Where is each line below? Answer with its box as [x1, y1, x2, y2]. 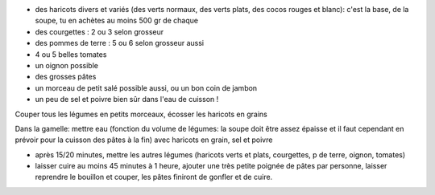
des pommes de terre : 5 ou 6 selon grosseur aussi [35, 39, 205, 48]
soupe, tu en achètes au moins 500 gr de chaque [35, 16, 199, 26]
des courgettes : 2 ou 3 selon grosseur [35, 26, 164, 36]
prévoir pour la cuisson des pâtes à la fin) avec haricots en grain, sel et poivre [14, 135, 273, 144]
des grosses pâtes [35, 72, 97, 82]
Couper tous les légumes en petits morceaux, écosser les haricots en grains [14, 109, 267, 119]
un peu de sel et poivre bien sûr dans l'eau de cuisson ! [35, 95, 219, 104]
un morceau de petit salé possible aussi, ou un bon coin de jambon [35, 83, 258, 92]
